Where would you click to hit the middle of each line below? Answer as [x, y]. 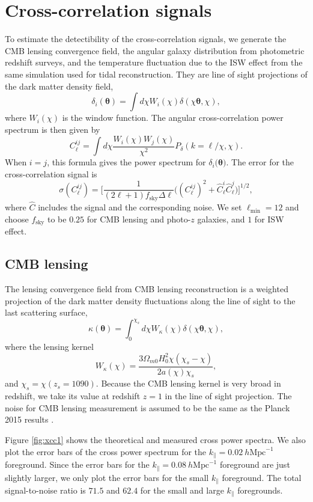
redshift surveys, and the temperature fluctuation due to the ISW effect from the [154, 62]
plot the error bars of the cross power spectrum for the [106, 451]
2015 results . [29, 419]
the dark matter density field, [59, 86]
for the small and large [182, 490]
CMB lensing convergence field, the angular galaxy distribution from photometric [155, 50]
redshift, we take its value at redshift [73, 396]
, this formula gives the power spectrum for [126, 162]
